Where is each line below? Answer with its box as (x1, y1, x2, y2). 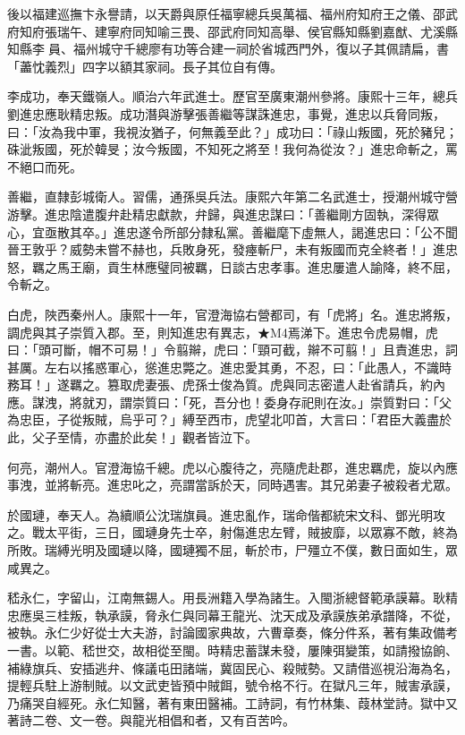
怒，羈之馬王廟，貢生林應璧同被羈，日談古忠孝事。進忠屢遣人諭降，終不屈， (7, 257, 458, 276)
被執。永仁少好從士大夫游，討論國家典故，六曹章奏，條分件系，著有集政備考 (7, 623, 458, 642)
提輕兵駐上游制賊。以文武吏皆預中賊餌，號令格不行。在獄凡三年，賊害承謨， (7, 676, 458, 695)
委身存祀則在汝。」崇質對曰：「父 (263, 392, 452, 411)
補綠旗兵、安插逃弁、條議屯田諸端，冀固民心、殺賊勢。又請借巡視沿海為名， (7, 658, 458, 677)
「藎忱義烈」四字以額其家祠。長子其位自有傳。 (7, 56, 283, 75)
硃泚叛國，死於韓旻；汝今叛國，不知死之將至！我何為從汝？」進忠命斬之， (7, 140, 445, 158)
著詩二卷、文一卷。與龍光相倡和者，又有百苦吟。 (7, 711, 295, 730)
